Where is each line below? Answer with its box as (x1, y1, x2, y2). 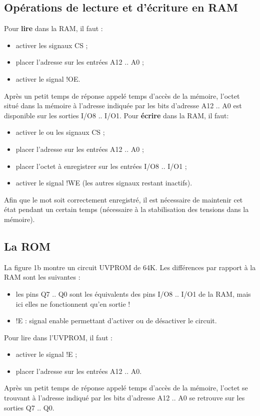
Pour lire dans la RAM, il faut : (4, 23, 103, 34)
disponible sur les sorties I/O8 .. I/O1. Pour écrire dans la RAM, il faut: (4, 110, 229, 120)
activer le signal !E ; (15, 349, 77, 359)
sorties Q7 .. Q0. (4, 402, 54, 412)
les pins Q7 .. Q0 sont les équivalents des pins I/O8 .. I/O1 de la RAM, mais (15, 288, 251, 299)
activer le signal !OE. (15, 73, 80, 84)
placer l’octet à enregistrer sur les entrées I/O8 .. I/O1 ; (15, 160, 187, 171)
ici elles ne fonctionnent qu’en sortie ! (15, 298, 130, 309)
